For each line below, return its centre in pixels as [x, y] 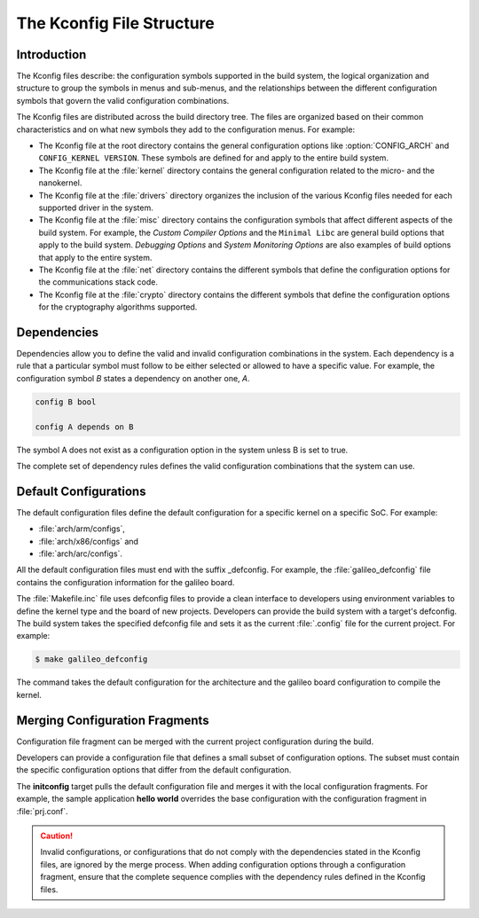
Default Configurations [81, 491]
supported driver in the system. [96, 208]
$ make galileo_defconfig [91, 659]
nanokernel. [60, 183]
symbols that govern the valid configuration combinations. [123, 100]
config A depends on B [84, 427]
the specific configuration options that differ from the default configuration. [154, 770]
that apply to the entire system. [95, 257]
